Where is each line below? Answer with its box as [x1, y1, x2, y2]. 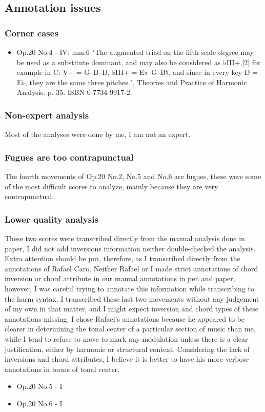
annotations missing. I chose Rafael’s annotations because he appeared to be [5, 313, 245, 324]
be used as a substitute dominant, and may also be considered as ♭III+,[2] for [16, 56, 261, 67]
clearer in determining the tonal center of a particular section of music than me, [5, 323, 256, 334]
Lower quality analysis [5, 212, 98, 225]
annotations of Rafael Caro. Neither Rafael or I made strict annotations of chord [5, 263, 258, 273]
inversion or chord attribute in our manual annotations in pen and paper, [5, 273, 235, 284]
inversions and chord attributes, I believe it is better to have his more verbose [5, 354, 249, 364]
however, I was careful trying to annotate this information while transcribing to [5, 283, 254, 293]
